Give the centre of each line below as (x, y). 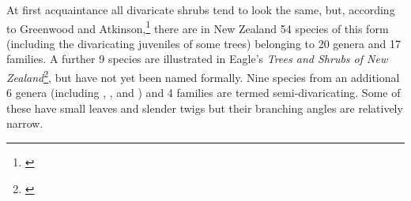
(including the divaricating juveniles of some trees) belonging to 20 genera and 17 (204, 43)
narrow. (25, 123)
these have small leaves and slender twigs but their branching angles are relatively (205, 108)
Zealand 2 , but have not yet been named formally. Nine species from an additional (203, 76)
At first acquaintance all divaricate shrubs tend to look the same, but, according (201, 9)
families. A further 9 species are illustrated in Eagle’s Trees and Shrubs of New (197, 59)
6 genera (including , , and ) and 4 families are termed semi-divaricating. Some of (204, 93)
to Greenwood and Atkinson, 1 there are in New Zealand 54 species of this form (198, 27)
